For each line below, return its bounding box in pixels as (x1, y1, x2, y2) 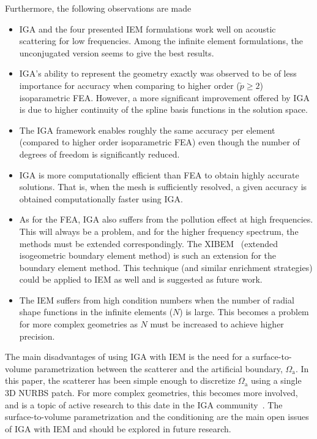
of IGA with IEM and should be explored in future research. (5, 422, 231, 435)
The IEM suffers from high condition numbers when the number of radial (19, 293, 294, 306)
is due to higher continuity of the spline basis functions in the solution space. (19, 103, 308, 116)
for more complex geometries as (19, 318, 138, 330)
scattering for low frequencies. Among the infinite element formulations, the (19, 34, 303, 47)
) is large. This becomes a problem (179, 305, 309, 318)
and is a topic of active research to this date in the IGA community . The (5, 398, 283, 411)
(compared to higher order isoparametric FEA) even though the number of (19, 136, 300, 148)
